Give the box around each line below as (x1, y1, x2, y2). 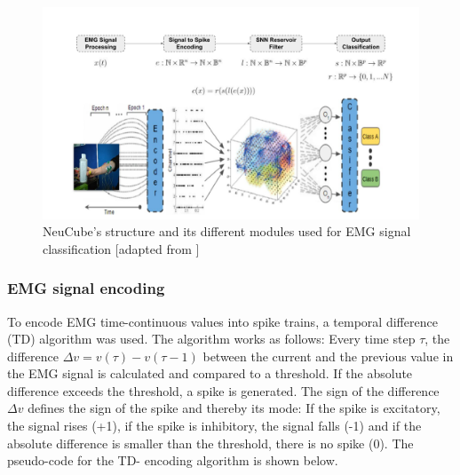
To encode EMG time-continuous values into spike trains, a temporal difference (7, 312, 438, 330)
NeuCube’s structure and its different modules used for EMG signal (43, 222, 411, 241)
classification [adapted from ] (43, 239, 200, 257)
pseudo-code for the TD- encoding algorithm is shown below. (7, 451, 338, 470)
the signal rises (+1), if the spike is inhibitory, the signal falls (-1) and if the (7, 416, 422, 435)
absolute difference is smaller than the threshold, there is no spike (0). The (7, 433, 414, 452)
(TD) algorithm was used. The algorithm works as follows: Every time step (7, 329, 416, 348)
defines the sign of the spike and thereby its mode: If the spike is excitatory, (28, 399, 440, 417)
